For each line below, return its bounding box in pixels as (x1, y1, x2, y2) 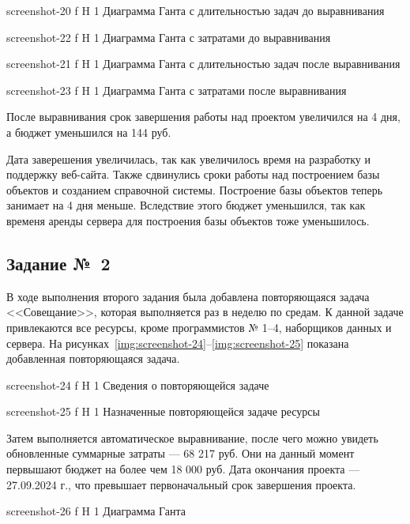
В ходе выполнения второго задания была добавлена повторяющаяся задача (6, 288, 370, 304)
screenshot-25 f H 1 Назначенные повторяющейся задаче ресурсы (6, 403, 320, 420)
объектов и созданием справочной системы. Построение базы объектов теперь (6, 181, 383, 198)
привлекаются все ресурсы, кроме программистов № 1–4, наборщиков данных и (6, 319, 392, 335)
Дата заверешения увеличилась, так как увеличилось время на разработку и (6, 150, 371, 167)
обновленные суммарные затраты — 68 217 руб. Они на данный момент (6, 445, 355, 462)
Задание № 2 (6, 251, 111, 275)
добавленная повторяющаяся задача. (6, 350, 180, 367)
